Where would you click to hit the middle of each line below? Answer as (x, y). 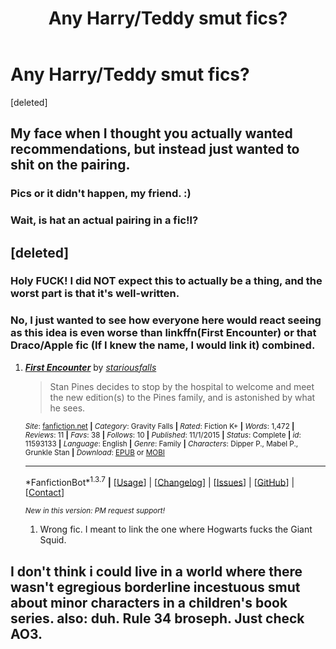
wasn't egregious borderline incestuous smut (155, 587)
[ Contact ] (44, 493)
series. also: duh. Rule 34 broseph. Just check (157, 618)
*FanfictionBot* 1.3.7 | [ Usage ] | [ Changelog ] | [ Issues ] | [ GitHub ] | (159, 481)
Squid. (53, 540)
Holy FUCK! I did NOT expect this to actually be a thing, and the (166, 281)
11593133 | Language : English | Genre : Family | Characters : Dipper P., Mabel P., (161, 443)
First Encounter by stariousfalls (90, 367)
